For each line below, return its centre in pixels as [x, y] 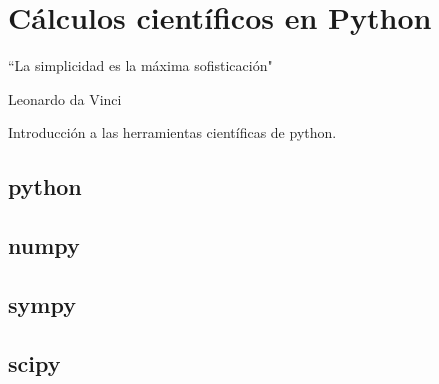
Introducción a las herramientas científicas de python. [172, 132]
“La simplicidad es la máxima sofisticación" [140, 65]
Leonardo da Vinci [65, 98]
